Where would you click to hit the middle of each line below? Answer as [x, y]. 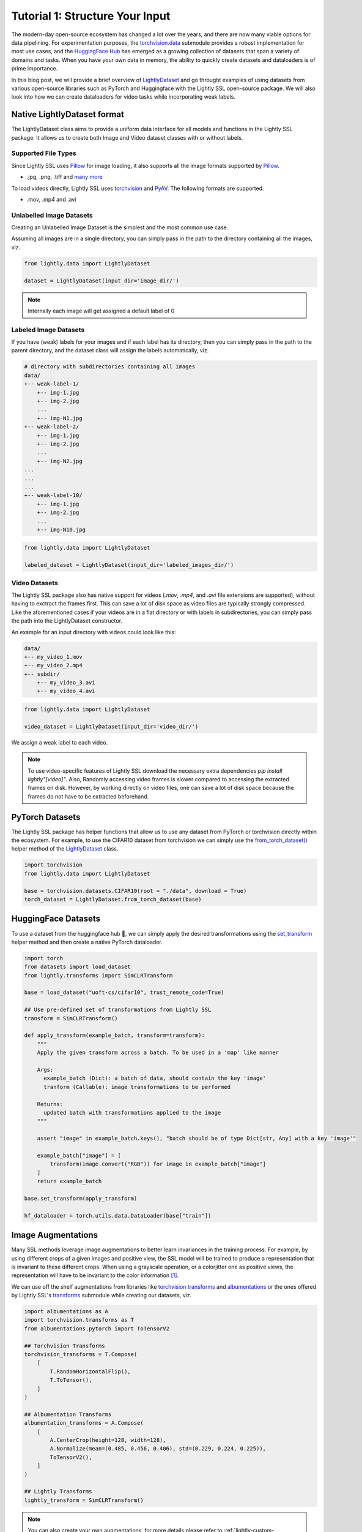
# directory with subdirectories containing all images [110, 367]
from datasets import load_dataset [77, 967]
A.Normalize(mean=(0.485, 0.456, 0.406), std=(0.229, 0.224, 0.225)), [158, 1449]
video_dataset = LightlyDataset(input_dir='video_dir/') [111, 726]
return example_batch [69, 1181]
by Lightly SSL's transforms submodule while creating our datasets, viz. [102, 1295]
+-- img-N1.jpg [60, 418]
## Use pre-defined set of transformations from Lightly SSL [118, 1010]
